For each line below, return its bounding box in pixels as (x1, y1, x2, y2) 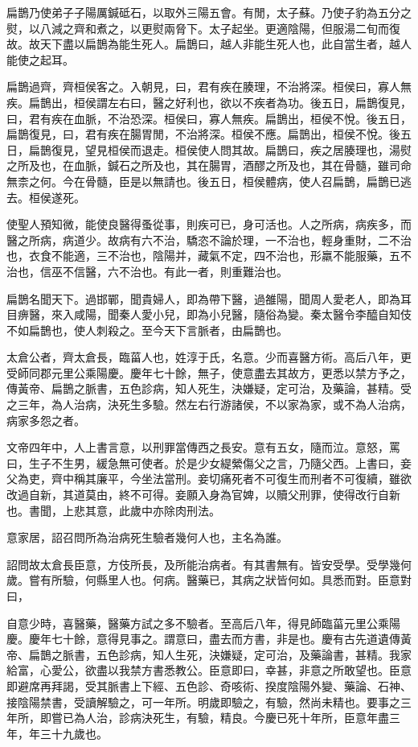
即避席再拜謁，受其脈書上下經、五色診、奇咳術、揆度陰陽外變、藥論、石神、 (6, 677, 412, 694)
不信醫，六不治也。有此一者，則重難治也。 (62, 262, 288, 279)
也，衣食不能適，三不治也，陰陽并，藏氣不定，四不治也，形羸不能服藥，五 (6, 247, 400, 264)
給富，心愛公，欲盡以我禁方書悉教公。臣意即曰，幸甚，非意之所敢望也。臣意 (6, 662, 412, 679)
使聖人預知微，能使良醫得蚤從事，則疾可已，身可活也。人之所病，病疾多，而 (6, 216, 412, 233)
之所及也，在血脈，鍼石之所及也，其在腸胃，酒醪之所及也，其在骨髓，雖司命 (6, 157, 412, 174)
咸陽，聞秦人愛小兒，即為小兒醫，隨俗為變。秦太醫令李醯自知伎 (73, 306, 412, 323)
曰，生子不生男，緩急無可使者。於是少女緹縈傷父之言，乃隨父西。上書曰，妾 (6, 454, 412, 471)
